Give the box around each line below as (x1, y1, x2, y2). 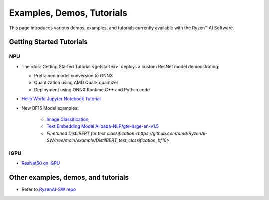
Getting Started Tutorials (9, 38, 88, 46)
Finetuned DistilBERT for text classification (46, 130, 134, 136)
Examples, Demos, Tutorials (9, 7, 127, 18)
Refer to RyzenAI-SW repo (21, 186, 76, 192)
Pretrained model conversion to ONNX (34, 73, 113, 79)
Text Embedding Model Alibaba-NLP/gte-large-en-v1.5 (46, 123, 159, 129)
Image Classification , (46, 116, 90, 122)
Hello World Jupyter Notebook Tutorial (21, 96, 101, 102)
